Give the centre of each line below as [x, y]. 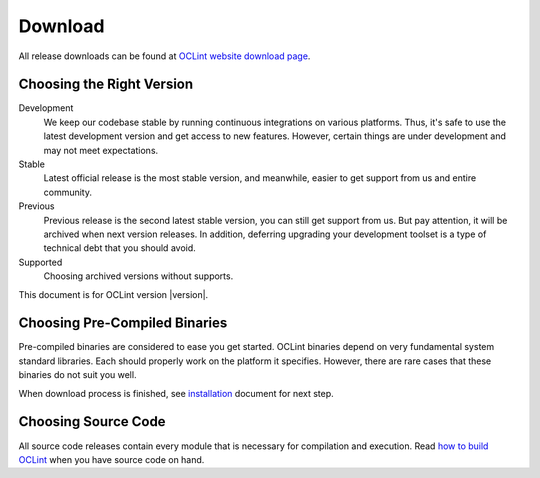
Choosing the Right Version [106, 84]
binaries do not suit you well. [77, 375]
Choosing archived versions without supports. [138, 276]
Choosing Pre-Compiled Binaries [123, 323]
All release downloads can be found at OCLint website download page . [164, 56]
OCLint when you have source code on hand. [111, 459]
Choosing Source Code [92, 421]
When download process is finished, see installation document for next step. [176, 393]
